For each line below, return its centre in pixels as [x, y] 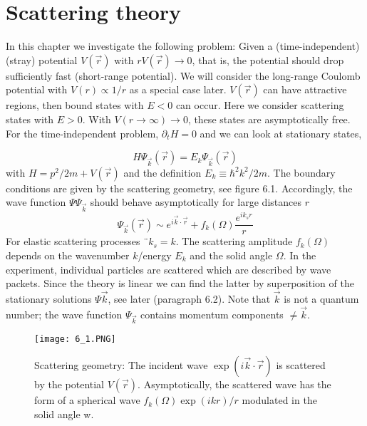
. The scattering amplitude [234, 241]
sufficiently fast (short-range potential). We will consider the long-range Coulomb [183, 75]
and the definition [162, 172]
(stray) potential [42, 59]
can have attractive [305, 89]
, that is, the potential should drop [268, 59]
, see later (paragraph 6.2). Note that [189, 298]
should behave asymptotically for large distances [196, 202]
